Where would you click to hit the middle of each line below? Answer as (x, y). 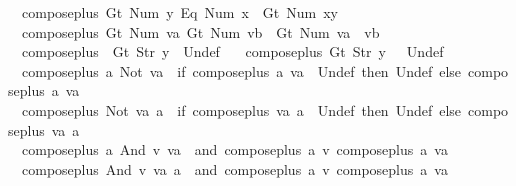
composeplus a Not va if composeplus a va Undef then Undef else (241, 70)
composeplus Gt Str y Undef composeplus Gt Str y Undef (232, 51)
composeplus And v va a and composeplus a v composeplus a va (234, 168)
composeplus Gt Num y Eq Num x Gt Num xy (179, 12)
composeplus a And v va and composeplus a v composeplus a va (234, 149)
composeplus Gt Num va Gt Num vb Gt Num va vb (200, 31)
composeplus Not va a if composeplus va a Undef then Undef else (241, 109)
